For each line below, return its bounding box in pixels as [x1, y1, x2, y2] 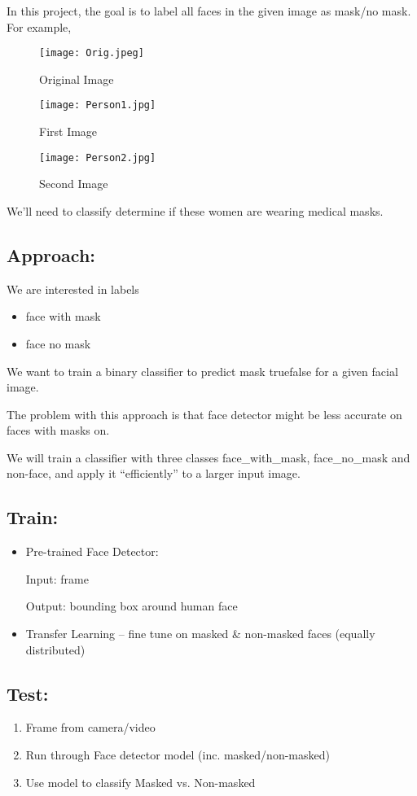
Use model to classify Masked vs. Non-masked [25, 773, 256, 790]
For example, [7, 18, 72, 35]
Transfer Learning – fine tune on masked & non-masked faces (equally [25, 625, 375, 642]
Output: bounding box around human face [25, 597, 238, 614]
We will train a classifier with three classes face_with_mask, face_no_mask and [7, 448, 410, 466]
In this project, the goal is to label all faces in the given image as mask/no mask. [7, 2, 411, 19]
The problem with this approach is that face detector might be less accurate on [7, 405, 402, 422]
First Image [39, 123, 98, 140]
